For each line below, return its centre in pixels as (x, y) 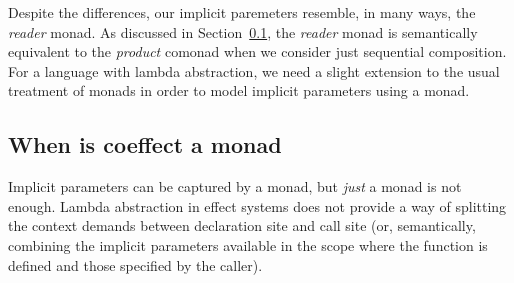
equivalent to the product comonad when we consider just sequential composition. (257, 51)
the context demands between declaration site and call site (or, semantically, (242, 225)
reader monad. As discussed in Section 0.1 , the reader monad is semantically (243, 31)
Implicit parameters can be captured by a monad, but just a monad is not (235, 186)
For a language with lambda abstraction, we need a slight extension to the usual (254, 70)
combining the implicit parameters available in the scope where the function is (248, 244)
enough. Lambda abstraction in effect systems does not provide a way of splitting (257, 205)
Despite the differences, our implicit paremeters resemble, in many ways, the (242, 12)
